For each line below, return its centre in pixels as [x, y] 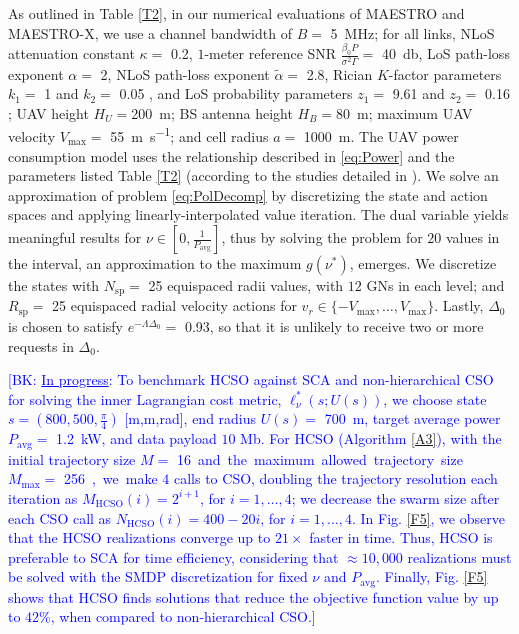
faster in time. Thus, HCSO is [401, 537]
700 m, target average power [412, 418]
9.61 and [418, 93]
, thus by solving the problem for [322, 237]
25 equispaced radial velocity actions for [174, 305]
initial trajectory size [72, 458]
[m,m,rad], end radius [190, 418]
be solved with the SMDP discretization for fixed [158, 576]
